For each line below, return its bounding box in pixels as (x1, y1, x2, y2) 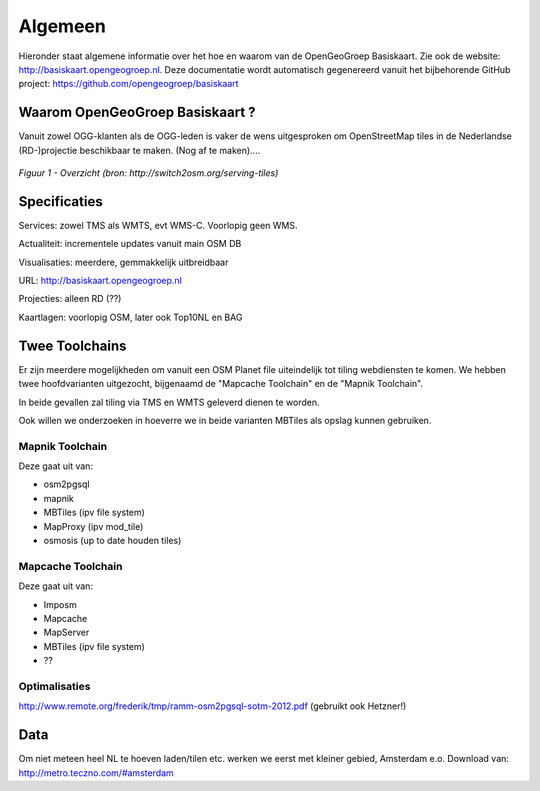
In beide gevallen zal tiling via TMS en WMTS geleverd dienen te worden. (18, 396, 320, 408)
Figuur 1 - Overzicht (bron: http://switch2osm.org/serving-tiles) (18, 167, 279, 179)
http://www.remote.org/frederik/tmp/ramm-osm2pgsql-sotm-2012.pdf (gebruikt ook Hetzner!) (18, 700, 407, 712)
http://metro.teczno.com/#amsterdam (18, 766, 174, 779)
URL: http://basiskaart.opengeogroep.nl (18, 275, 182, 287)
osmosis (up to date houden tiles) (43, 535, 182, 547)
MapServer (43, 626, 90, 639)
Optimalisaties (18, 679, 91, 693)
